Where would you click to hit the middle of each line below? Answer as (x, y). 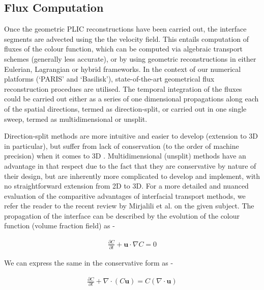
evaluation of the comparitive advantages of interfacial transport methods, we (125, 195)
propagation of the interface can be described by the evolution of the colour (122, 215)
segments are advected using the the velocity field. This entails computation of (127, 38)
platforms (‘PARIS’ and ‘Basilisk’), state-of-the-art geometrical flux (109, 79)
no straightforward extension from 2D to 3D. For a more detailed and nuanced (126, 186)
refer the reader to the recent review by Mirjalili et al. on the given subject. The (129, 206)
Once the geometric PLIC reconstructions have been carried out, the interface (125, 29)
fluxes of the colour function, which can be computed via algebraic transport (123, 49)
